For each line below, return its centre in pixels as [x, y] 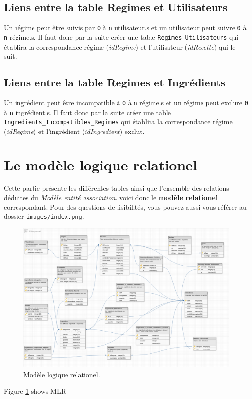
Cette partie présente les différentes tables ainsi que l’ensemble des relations [117, 188]
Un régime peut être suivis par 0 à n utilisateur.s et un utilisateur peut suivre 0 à [125, 27]
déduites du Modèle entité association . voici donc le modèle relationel [111, 197]
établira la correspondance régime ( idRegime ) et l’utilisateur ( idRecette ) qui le [120, 46]
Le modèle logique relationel [101, 164]
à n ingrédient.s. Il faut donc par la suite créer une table [87, 112]
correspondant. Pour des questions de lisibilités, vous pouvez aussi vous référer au [125, 207]
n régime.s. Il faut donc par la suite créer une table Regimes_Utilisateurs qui [121, 37]
